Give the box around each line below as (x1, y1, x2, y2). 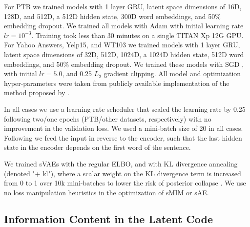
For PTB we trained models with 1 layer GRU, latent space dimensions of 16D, (4, 1, 242, 11)
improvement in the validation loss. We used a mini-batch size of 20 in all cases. (4, 123, 243, 133)
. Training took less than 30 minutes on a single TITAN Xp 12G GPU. (31, 30, 244, 40)
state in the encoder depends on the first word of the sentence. (4, 142, 191, 152)
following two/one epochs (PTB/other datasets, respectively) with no (4, 113, 211, 124)
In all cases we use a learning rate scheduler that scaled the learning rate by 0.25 (4, 103, 246, 114)
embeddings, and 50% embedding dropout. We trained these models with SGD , (4, 59, 244, 69)
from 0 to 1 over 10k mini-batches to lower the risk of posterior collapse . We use (4, 178, 246, 188)
